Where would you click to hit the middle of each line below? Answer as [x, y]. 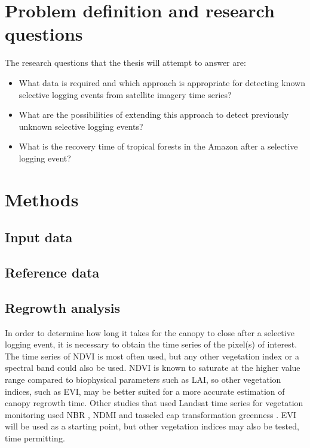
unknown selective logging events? [81, 126]
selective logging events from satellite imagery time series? [125, 94]
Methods [42, 199]
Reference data [52, 272]
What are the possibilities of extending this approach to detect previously [154, 115]
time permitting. [35, 438]
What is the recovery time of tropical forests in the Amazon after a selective [158, 146]
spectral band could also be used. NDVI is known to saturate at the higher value [153, 368]
